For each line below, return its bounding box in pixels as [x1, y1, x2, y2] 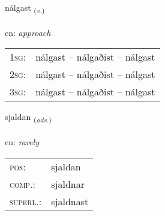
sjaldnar [51, 176, 85, 191]
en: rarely [5, 136, 39, 148]
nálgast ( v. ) [5, 1, 45, 15]
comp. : [10, 176, 35, 191]
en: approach [5, 26, 51, 38]
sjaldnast [51, 194, 89, 208]
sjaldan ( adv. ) [5, 110, 52, 125]
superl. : [10, 194, 42, 208]
